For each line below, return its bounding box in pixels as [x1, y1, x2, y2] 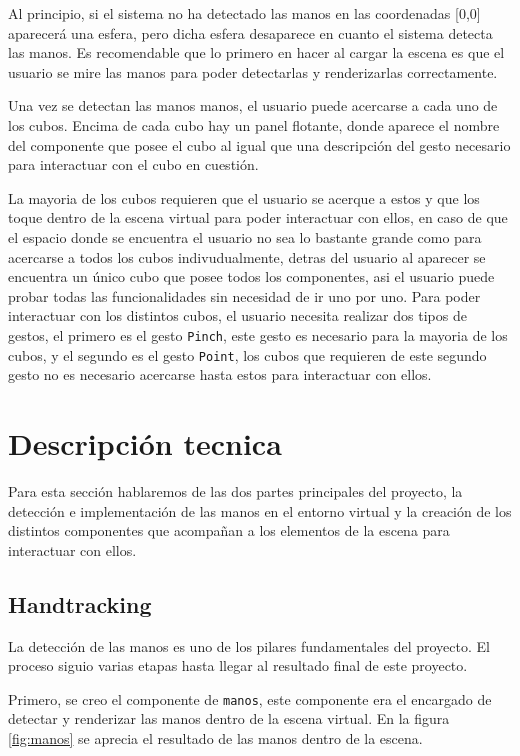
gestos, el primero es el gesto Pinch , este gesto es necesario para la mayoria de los [8, 324, 508, 345]
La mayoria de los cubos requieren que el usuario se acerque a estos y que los [8, 187, 480, 208]
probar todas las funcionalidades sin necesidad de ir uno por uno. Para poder [8, 285, 481, 306]
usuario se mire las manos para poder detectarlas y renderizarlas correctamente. [8, 61, 498, 82]
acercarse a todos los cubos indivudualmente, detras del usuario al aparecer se [8, 246, 486, 267]
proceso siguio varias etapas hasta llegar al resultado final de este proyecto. [8, 655, 468, 676]
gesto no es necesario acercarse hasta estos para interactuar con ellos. [8, 364, 432, 385]
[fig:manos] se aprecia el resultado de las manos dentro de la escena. [8, 727, 423, 748]
